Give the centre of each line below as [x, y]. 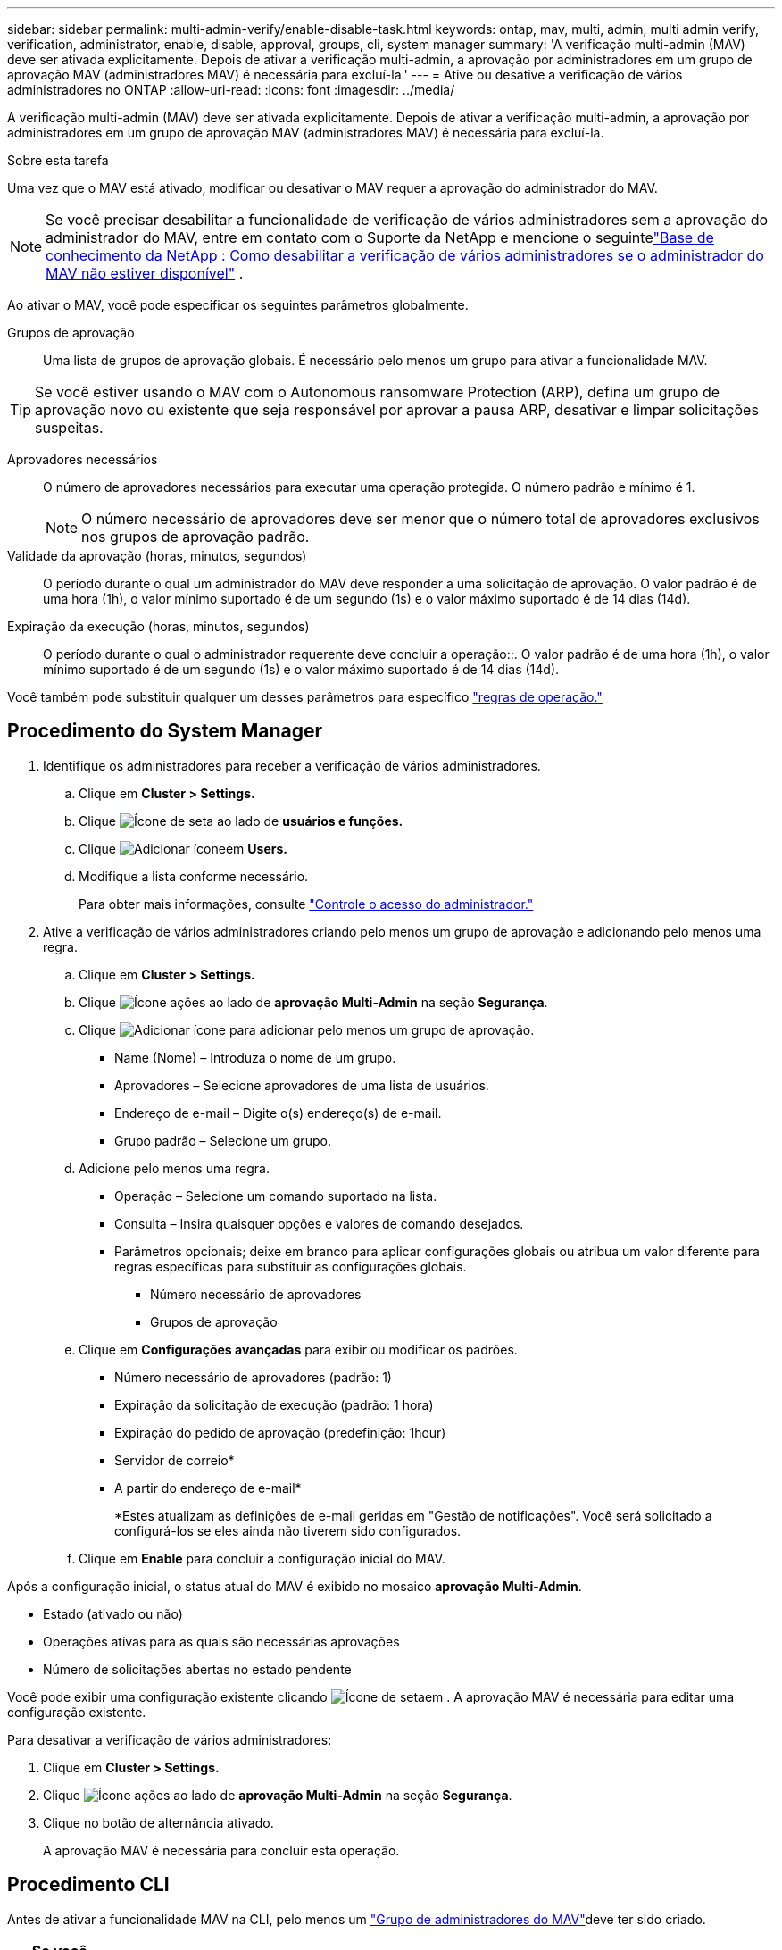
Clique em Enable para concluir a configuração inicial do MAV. [262, 1558]
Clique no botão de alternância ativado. [158, 1822]
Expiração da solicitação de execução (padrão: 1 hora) [274, 1404]
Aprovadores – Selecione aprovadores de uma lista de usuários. [302, 1085]
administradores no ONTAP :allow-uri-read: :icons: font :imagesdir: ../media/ [231, 90]
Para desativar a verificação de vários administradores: [170, 1739]
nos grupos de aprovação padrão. [195, 537]
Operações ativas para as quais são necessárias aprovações [221, 1641]
